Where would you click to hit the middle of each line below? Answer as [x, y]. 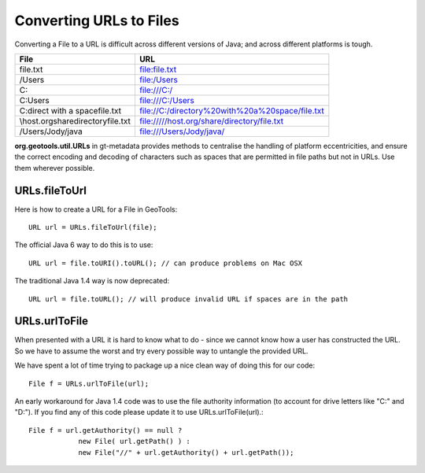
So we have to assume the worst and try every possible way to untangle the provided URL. [161, 351]
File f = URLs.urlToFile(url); [89, 383]
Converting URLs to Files [97, 20]
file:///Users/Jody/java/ [182, 131]
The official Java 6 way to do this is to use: [84, 245]
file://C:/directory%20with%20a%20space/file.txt [231, 110]
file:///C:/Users [166, 100]
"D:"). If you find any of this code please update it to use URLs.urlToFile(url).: [139, 412]
